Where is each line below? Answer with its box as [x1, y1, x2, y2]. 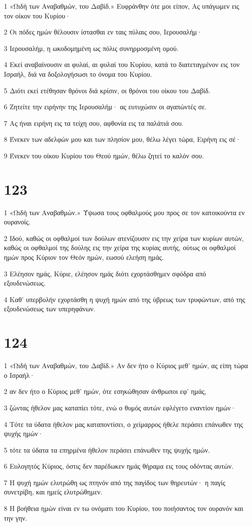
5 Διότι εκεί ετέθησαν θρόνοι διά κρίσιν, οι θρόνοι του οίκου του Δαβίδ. [4, 85, 211, 95]
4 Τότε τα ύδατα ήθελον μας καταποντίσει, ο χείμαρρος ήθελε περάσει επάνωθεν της [4, 419, 243, 429]
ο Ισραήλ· [4, 370, 35, 380]
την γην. [4, 512, 27, 523]
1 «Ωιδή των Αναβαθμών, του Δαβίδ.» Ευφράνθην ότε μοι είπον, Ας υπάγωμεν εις [4, 1, 239, 11]
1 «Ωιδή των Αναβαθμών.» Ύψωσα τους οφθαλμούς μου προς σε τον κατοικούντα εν [4, 207, 245, 217]
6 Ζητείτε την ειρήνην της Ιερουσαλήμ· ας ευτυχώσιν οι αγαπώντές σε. [4, 102, 207, 112]
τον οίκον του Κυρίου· [4, 10, 71, 20]
